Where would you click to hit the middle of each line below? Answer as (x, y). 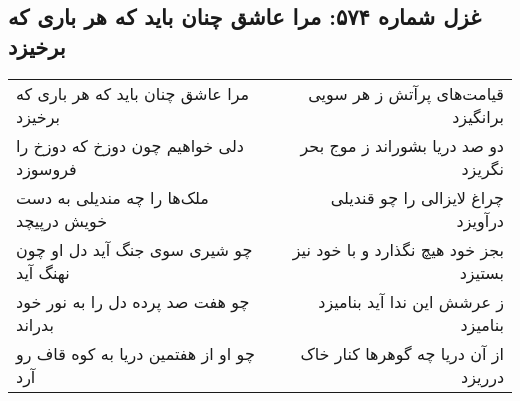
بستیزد (481, 272)
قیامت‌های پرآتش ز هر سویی (406, 93)
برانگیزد (478, 116)
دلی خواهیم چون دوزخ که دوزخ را (130, 145)
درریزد (482, 376)
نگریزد (482, 168)
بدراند (35, 324)
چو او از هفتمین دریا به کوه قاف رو (135, 353)
